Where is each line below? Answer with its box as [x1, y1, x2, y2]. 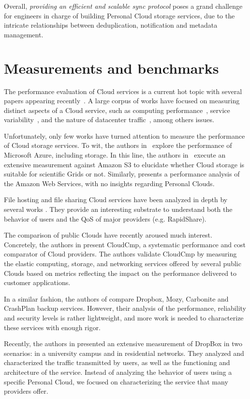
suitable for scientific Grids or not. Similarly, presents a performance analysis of [4, 169, 240, 179]
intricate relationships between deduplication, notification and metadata [4, 20, 218, 30]
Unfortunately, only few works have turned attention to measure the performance [4, 130, 245, 141]
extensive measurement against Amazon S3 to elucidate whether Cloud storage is [4, 159, 245, 169]
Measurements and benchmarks [4, 58, 219, 78]
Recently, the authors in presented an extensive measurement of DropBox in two [4, 338, 242, 349]
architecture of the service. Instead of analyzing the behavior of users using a [4, 367, 232, 377]
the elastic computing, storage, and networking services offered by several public [4, 258, 241, 268]
